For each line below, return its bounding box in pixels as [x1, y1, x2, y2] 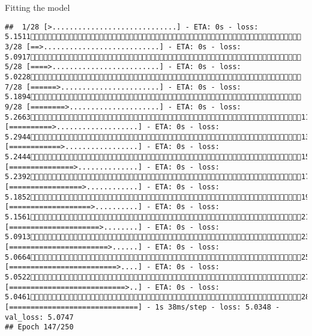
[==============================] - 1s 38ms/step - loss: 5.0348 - [5, 302, 280, 311]
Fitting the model [5, 1, 70, 13]
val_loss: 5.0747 [5, 313, 74, 322]
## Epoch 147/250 [5, 323, 74, 332]
